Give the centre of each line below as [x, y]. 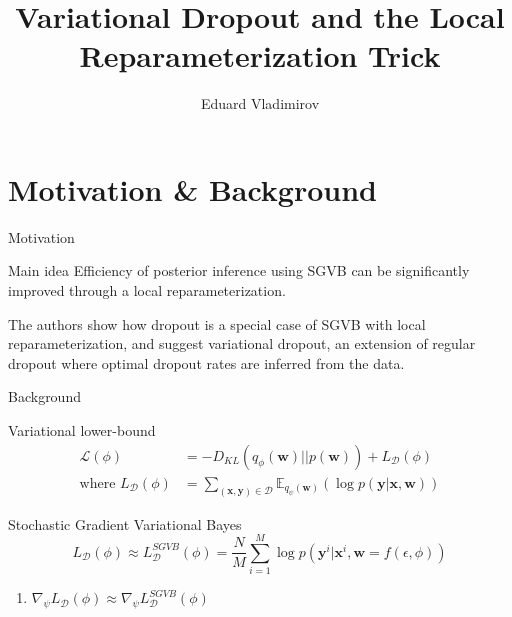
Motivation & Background [193, 188]
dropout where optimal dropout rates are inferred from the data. [206, 362]
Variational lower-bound [82, 430]
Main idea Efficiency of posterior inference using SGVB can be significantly [239, 270]
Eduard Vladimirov [260, 103]
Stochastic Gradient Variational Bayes [125, 523]
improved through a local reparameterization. [147, 290]
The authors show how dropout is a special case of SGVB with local [217, 323]
